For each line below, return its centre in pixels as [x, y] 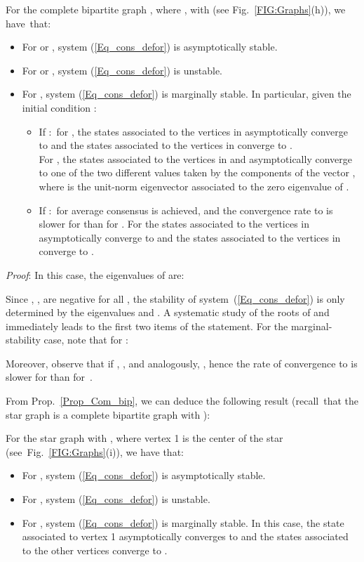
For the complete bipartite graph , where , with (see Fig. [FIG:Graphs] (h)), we [176, 9]
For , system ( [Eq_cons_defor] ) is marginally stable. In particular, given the [187, 94]
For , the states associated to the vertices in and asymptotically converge [195, 158]
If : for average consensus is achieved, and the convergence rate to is [186, 210]
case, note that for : [86, 340]
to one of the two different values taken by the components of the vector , [197, 172]
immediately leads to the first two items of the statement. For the [147, 326]
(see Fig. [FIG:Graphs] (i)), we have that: [95, 451]
